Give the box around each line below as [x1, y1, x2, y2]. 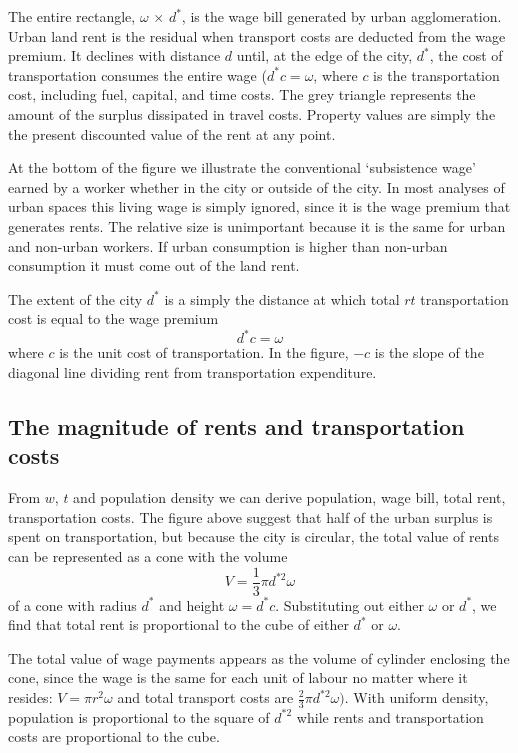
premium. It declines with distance [8, 45, 221, 66]
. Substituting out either [275, 594, 424, 615]
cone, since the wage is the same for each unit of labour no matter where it [8, 667, 468, 688]
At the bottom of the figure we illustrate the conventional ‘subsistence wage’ [8, 157, 476, 178]
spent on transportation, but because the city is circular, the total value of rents [8, 526, 499, 547]
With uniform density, [353, 687, 489, 707]
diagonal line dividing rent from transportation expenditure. [8, 362, 377, 382]
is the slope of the [374, 342, 484, 363]
